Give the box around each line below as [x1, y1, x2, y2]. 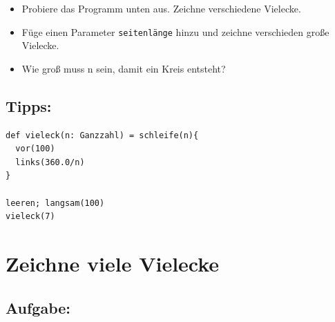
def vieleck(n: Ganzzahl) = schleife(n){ [6, 130, 199, 140]
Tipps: [6, 95, 52, 116]
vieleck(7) [6, 211, 55, 222]
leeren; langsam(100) [6, 198, 105, 208]
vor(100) [15, 144, 55, 154]
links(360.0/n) [15, 157, 85, 167]
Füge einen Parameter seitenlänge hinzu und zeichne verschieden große [21, 24, 329, 39]
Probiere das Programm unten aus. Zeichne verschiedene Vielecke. [21, 1, 301, 15]
